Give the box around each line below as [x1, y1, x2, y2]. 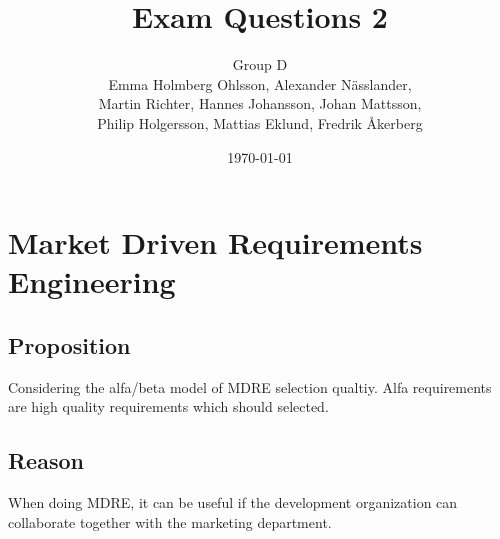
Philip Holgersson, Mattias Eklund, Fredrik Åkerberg [97, 112, 423, 133]
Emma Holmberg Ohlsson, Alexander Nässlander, [108, 73, 412, 94]
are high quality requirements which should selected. [8, 396, 329, 417]
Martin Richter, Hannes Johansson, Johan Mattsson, [98, 93, 422, 114]
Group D [232, 54, 288, 75]
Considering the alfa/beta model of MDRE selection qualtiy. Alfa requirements [8, 376, 492, 397]
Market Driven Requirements [8, 222, 423, 263]
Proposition [8, 329, 131, 360]
